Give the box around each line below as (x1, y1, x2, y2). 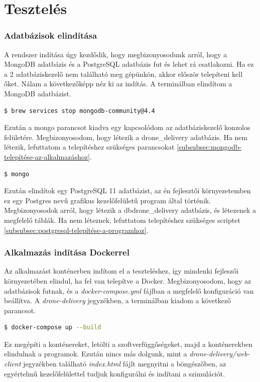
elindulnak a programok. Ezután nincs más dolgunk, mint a (4, 348, 187, 359)
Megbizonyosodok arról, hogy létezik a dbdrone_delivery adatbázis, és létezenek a (4, 205, 256, 215)
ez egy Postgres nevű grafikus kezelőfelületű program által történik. (4, 195, 211, 205)
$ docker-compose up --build (4, 324, 101, 331)
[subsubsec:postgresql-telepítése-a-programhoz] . (4, 224, 149, 235)
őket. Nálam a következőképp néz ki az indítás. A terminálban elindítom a (4, 78, 232, 89)
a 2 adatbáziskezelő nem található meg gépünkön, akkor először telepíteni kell (4, 68, 243, 79)
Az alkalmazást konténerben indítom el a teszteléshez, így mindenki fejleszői (4, 266, 238, 276)
